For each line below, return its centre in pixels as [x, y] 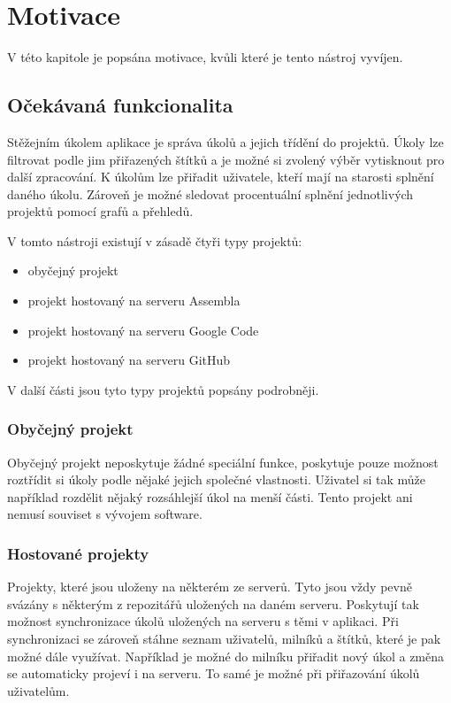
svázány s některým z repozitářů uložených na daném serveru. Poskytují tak [213, 603]
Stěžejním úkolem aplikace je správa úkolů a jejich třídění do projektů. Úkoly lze [225, 141]
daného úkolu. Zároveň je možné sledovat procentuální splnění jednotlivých [210, 193]
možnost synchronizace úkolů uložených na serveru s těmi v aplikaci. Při [203, 621]
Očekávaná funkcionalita [120, 105]
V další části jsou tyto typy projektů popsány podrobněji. [163, 389]
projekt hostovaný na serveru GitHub [129, 360]
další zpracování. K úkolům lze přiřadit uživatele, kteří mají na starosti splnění [221, 177]
